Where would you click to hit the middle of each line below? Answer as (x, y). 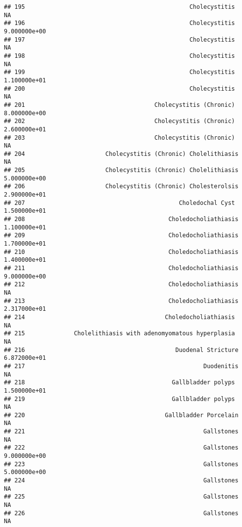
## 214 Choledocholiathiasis (120, 317)
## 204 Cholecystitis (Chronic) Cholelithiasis (121, 154)
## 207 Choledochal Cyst (120, 203)
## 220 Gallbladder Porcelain (121, 415)
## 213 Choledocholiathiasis (121, 301)
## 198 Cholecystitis (120, 56)
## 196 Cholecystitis (120, 23)
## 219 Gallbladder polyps (120, 399)
